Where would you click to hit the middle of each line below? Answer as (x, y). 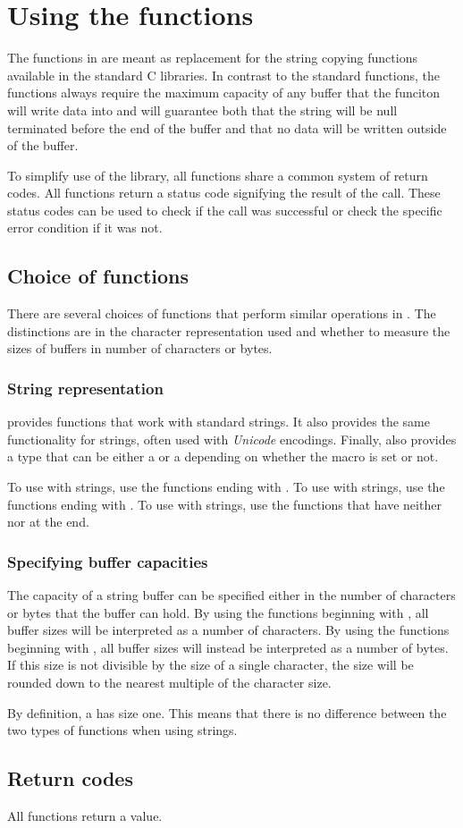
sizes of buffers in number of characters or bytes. (140, 348)
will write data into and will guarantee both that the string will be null (202, 110)
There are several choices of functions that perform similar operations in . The (222, 313)
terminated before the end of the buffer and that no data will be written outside (227, 127)
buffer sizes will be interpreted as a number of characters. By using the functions (228, 630)
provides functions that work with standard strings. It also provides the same (219, 422)
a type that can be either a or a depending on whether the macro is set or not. (223, 456)
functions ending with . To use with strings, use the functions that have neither (224, 504)
